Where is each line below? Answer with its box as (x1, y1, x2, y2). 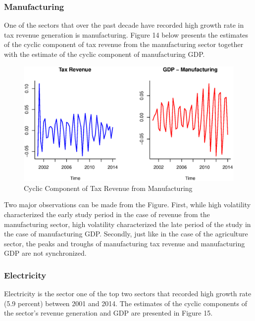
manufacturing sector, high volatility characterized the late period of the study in (4, 219, 251, 229)
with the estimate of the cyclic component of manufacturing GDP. (4, 49, 205, 59)
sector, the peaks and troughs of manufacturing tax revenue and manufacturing (4, 238, 245, 248)
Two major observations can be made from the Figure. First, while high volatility (4, 199, 251, 210)
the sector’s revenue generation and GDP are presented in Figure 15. (4, 308, 213, 318)
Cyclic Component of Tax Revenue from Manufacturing (24, 183, 193, 193)
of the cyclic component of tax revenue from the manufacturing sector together (4, 39, 244, 49)
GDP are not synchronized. (4, 248, 87, 258)
